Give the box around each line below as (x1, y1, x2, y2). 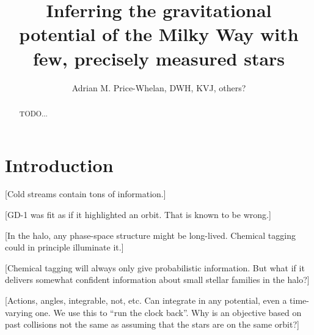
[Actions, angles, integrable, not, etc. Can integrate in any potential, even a (5, 294, 287, 307)
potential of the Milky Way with (19, 21, 299, 47)
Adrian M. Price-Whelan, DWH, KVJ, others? (71, 81, 246, 94)
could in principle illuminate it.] (5, 241, 124, 254)
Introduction (5, 152, 114, 177)
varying (5, 306, 33, 318)
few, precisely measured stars (32, 45, 285, 70)
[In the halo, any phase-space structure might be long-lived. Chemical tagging (5, 228, 296, 241)
